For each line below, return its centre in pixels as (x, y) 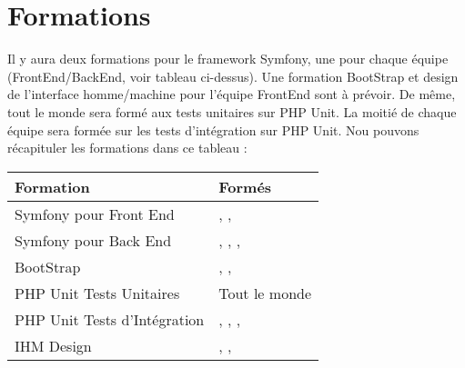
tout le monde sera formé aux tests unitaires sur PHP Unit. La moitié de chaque (232, 111)
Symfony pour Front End (95, 214)
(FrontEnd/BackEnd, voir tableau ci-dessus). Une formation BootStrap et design (233, 76)
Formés (245, 186)
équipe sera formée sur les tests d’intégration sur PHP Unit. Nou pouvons (213, 129)
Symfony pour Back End (93, 240)
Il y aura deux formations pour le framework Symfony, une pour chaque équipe (228, 59)
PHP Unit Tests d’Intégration (110, 319)
